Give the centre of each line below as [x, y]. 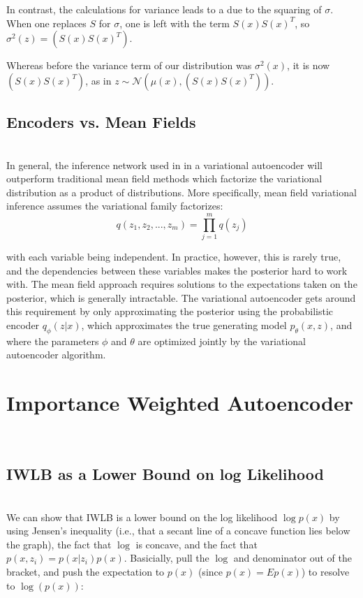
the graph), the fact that [59, 544]
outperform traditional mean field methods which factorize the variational [164, 178]
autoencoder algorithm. [56, 355]
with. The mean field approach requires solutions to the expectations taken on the [182, 284]
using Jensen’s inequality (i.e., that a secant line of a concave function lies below [178, 531]
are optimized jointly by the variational [222, 341]
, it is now [309, 65]
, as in [98, 80]
